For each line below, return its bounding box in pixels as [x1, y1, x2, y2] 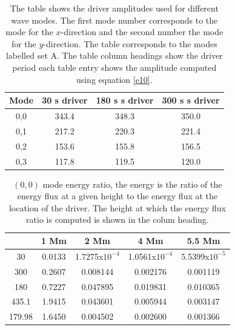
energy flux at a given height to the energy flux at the [17, 190, 218, 202]
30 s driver [42, 94, 88, 107]
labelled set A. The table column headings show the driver [5, 49, 223, 62]
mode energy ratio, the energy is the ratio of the [42, 177, 222, 190]
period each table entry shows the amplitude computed [12, 61, 217, 73]
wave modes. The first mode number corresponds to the [11, 13, 218, 26]
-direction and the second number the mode [61, 25, 223, 38]
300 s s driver [162, 94, 220, 107]
